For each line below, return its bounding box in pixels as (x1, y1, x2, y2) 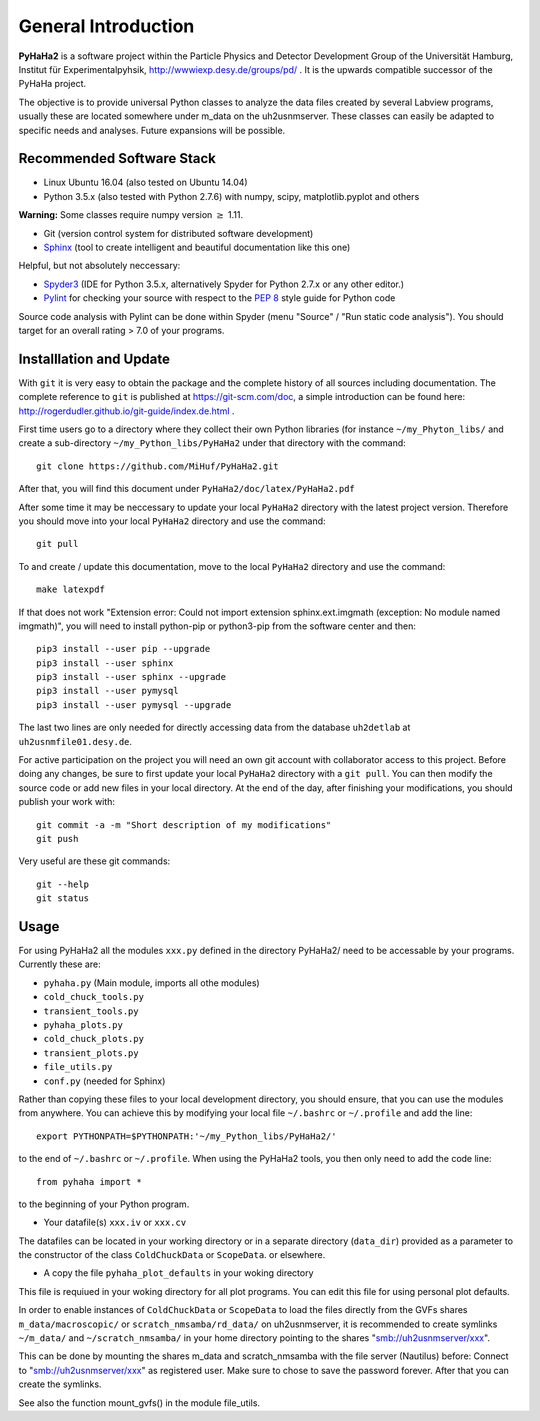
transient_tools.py (43, 1005, 139, 1017)
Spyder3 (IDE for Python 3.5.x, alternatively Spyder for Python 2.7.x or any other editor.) (43, 278, 405, 290)
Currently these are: (18, 958, 101, 970)
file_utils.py (43, 1061, 113, 1073)
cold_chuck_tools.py (43, 991, 145, 1003)
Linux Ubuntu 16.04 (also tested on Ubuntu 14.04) (43, 176, 249, 189)
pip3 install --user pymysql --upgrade (36, 699, 232, 710)
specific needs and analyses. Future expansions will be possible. (18, 124, 286, 136)
